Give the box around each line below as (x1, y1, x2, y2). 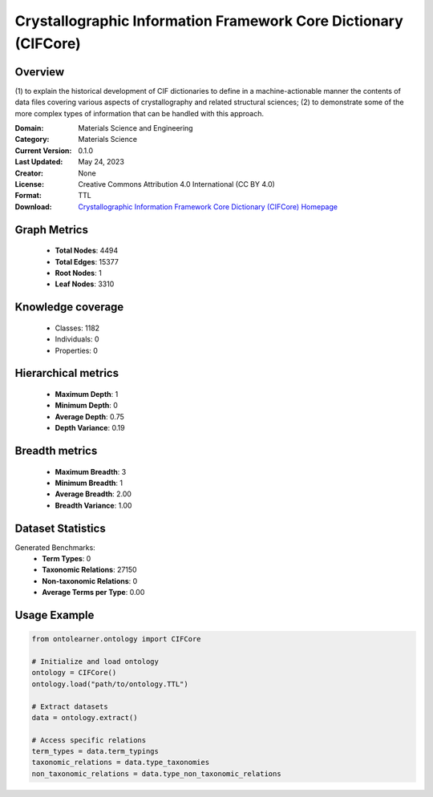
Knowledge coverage (14, 301, 124, 314)
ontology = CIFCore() (31, 668, 117, 678)
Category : (14, 135, 50, 144)
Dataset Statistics (14, 521, 106, 535)
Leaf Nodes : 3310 (55, 279, 115, 289)
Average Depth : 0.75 (55, 411, 124, 421)
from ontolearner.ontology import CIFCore (31, 634, 201, 644)
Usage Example (14, 608, 95, 621)
